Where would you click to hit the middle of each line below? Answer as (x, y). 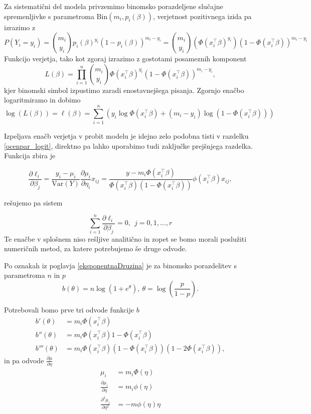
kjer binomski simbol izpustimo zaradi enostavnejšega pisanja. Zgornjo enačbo (124, 90)
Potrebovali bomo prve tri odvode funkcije (69, 309)
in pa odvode (24, 360)
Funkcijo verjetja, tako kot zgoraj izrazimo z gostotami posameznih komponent (125, 59)
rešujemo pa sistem (33, 202)
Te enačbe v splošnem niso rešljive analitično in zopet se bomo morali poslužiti (125, 238)
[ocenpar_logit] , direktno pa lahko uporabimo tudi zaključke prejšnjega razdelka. (128, 145)
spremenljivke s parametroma (49, 16)
